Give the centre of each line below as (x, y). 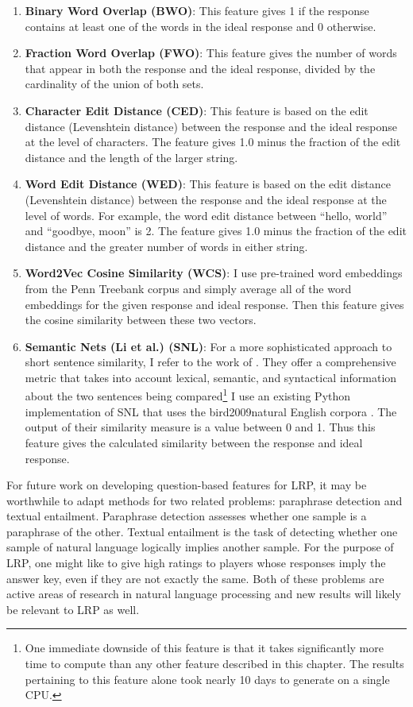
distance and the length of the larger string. (131, 157)
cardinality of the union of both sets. (114, 84)
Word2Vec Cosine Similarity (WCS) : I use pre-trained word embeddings (214, 273)
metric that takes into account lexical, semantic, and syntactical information (211, 377)
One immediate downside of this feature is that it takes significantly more (204, 648)
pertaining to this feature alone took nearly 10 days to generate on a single (207, 679)
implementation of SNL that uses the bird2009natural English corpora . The (211, 411)
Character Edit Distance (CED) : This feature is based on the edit (197, 110)
